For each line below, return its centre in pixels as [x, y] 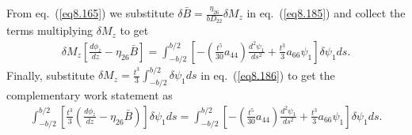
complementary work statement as [90, 95]
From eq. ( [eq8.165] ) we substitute [90, 13]
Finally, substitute [51, 75]
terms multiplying [50, 30]
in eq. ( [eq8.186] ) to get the [268, 75]
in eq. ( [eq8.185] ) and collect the [326, 13]
